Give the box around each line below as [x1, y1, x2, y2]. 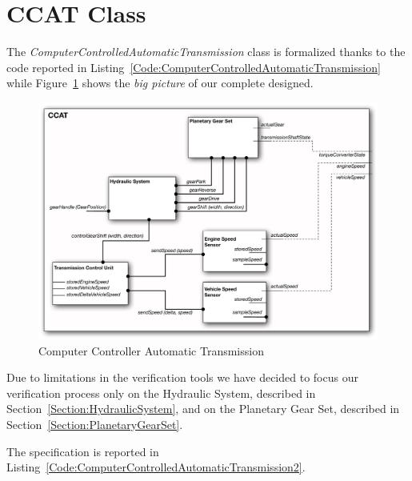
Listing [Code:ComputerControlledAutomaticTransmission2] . [6, 459, 306, 475]
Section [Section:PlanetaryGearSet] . [6, 415, 183, 432]
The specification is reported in [6, 443, 159, 459]
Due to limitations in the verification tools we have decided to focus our [6, 369, 358, 386]
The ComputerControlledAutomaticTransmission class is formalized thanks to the [6, 43, 406, 60]
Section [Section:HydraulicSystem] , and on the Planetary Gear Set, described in [6, 400, 400, 417]
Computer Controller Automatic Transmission [38, 342, 264, 359]
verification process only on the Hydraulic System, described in [6, 384, 316, 401]
